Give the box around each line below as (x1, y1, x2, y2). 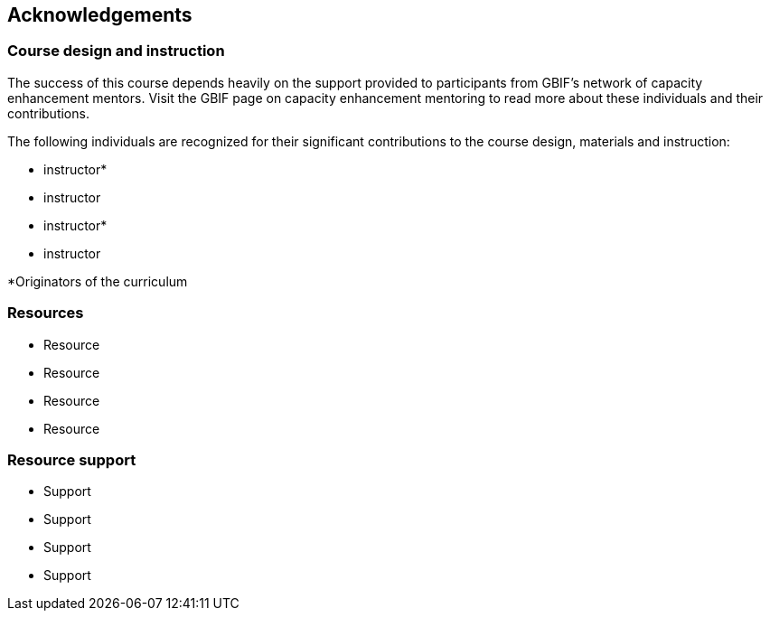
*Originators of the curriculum (7, 273, 188, 289)
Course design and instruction (7, 42, 225, 61)
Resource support (7, 450, 136, 469)
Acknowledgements (7, 4, 192, 26)
